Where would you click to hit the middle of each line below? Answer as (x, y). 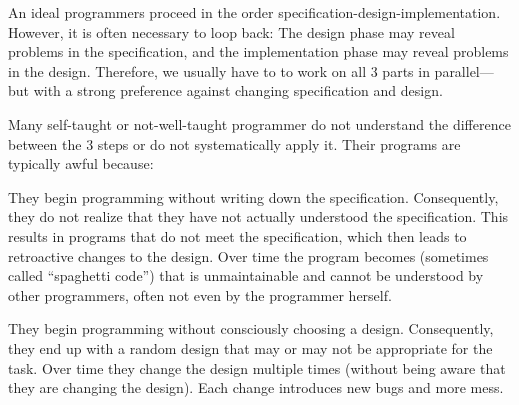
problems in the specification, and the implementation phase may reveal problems (258, 51)
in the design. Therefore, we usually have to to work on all (187, 70)
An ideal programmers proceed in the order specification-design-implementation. (254, 12)
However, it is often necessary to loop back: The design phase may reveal (231, 31)
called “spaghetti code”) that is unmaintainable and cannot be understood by (246, 275)
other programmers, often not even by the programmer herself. (200, 294)
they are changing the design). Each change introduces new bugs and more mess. (256, 387)
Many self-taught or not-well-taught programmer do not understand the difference (259, 123)
